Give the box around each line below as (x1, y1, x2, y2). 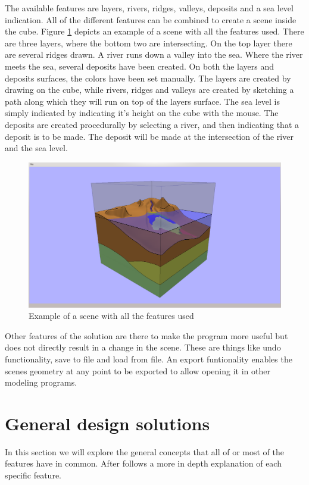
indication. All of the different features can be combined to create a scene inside (5, 13, 296, 26)
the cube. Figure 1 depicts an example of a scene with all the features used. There (5, 25, 304, 37)
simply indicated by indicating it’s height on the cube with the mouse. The (5, 107, 279, 119)
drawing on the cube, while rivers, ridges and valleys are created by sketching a (5, 83, 294, 96)
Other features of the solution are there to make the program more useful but (5, 329, 288, 342)
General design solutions (5, 411, 210, 435)
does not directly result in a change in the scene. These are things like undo (5, 341, 281, 353)
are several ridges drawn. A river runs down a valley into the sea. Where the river (5, 48, 303, 61)
